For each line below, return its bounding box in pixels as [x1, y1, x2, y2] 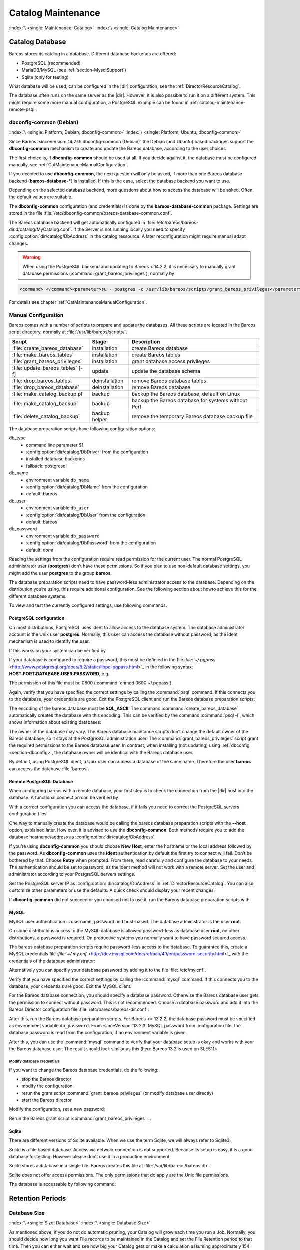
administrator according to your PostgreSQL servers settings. [9, 871, 136, 877]
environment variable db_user [26, 505, 89, 511]
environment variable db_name [26, 477, 89, 483]
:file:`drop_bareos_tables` [12, 377, 72, 384]
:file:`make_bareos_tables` [12, 351, 74, 358]
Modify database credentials [9, 1059, 60, 1064]
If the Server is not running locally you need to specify [73, 226, 185, 232]
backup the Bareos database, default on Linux [131, 390, 240, 397]
